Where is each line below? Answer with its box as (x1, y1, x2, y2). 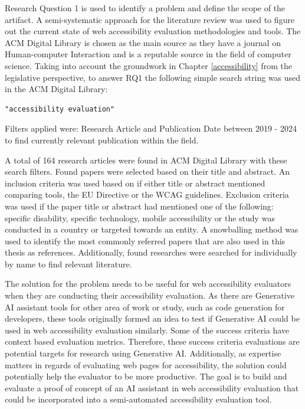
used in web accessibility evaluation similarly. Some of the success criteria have (5, 323, 290, 336)
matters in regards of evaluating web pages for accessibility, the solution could (5, 358, 287, 371)
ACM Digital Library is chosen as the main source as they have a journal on (5, 36, 281, 48)
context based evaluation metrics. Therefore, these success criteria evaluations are (5, 335, 300, 348)
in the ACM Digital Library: (5, 83, 108, 95)
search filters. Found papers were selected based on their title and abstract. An (5, 165, 290, 178)
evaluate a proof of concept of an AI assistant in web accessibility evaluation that (5, 381, 299, 394)
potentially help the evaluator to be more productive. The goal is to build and (5, 370, 287, 382)
